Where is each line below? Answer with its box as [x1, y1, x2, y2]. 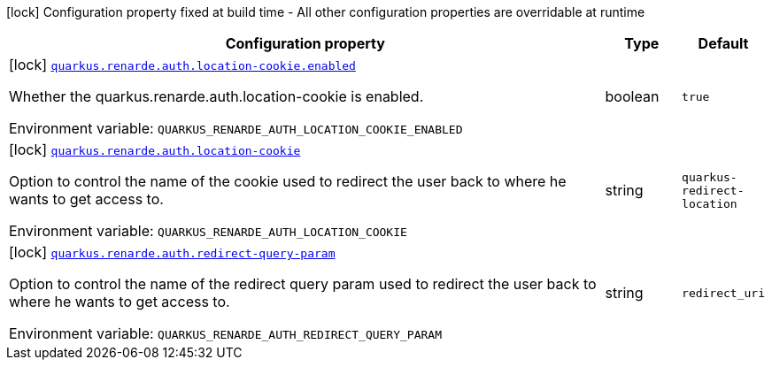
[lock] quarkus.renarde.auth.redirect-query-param [9, 243, 336, 261]
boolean [605, 88, 660, 105]
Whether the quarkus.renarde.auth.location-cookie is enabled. [9, 88, 424, 105]
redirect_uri [682, 286, 765, 300]
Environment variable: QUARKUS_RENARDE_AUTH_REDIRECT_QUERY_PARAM [9, 325, 442, 342]
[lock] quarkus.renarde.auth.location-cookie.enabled [9, 56, 356, 73]
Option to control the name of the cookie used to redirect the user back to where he [9, 172, 567, 190]
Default [698, 34, 749, 52]
